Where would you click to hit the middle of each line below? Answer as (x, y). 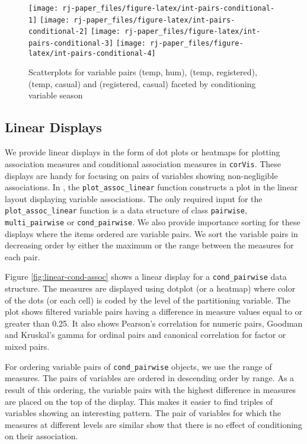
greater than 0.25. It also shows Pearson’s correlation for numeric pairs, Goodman (154, 323)
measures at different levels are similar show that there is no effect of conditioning (153, 424)
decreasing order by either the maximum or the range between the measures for (149, 245)
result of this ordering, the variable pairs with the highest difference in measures (151, 389)
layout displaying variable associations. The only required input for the (134, 198)
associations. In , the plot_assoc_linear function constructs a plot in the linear (151, 187)
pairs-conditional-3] (71, 43)
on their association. (41, 436)
